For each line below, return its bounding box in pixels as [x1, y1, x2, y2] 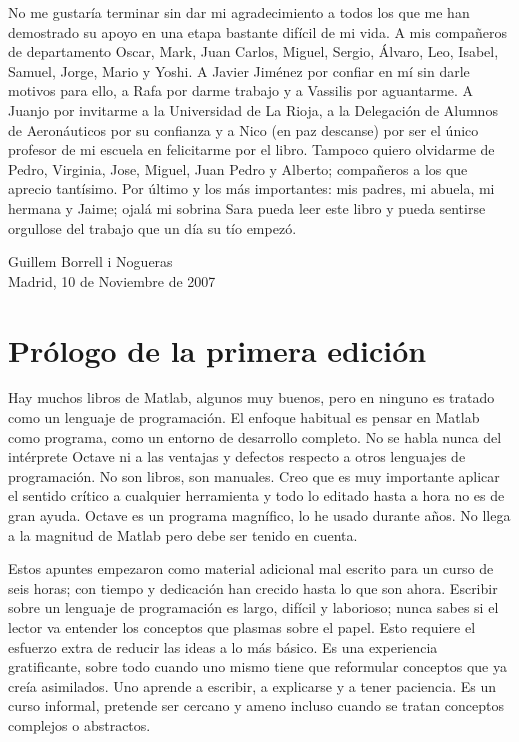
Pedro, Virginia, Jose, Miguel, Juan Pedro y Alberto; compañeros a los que [8, 158, 468, 179]
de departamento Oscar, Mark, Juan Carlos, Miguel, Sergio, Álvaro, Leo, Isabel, [8, 41, 499, 62]
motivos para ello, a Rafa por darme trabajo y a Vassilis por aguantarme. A [8, 80, 474, 101]
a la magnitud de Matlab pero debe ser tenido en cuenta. [8, 524, 358, 545]
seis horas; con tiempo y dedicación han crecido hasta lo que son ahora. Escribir [8, 577, 498, 598]
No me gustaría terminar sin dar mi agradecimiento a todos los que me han [8, 2, 470, 22]
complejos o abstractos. [8, 714, 151, 735]
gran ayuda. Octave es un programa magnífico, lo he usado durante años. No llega [8, 505, 511, 525]
